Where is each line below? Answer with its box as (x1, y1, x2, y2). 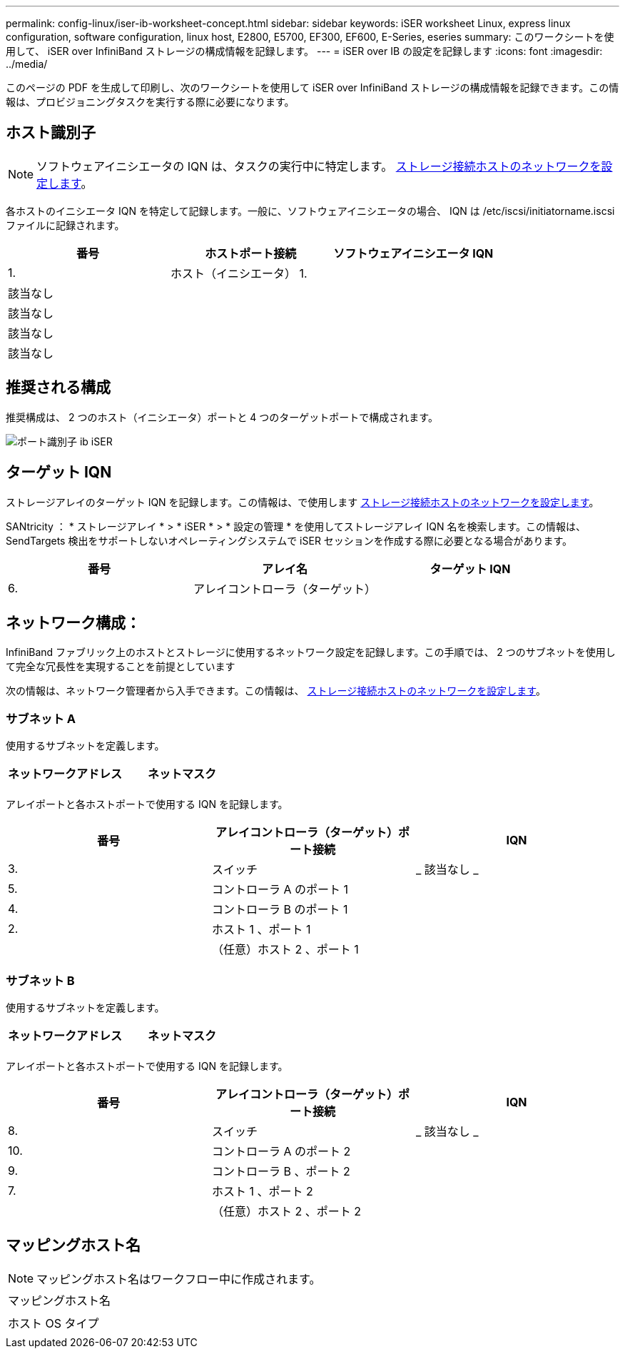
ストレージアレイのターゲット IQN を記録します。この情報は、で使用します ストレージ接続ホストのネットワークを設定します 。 (6, 495, 599, 508)
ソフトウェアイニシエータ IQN (333, 246, 494, 261)
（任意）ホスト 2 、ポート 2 (211, 1203, 362, 1218)
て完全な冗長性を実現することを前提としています (6, 660, 235, 673)
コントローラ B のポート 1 (211, 902, 348, 917)
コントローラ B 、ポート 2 (211, 1163, 350, 1178)
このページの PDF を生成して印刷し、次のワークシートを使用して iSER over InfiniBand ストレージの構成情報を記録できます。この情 (6, 81, 619, 94)
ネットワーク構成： (6, 613, 141, 632)
